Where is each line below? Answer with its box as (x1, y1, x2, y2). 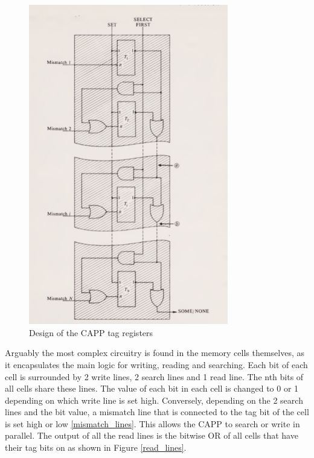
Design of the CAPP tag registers (29, 326, 153, 339)
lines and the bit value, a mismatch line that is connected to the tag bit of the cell (5, 406, 309, 418)
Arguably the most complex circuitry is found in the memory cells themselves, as (5, 346, 305, 359)
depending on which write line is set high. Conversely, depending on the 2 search (5, 393, 303, 406)
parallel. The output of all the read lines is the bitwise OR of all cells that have (5, 429, 298, 442)
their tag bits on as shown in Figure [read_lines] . (5, 441, 187, 454)
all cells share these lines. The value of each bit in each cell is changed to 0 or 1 (5, 382, 299, 395)
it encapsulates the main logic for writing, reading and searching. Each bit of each (5, 358, 308, 371)
